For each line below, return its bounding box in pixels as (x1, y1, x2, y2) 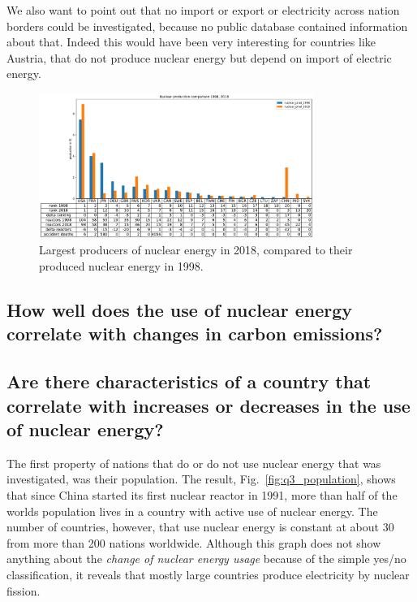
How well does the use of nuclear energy (6, 297, 353, 322)
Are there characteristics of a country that (6, 369, 372, 394)
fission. (6, 582, 41, 599)
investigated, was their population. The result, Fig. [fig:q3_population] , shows (6, 470, 396, 487)
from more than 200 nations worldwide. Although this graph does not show (6, 534, 381, 551)
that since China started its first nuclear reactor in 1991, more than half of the (6, 486, 398, 503)
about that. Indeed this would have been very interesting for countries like (6, 33, 376, 50)
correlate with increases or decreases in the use (6, 392, 411, 418)
